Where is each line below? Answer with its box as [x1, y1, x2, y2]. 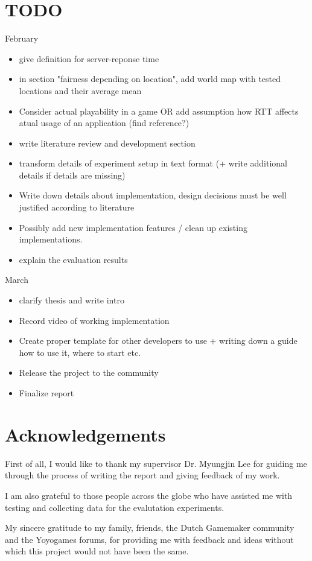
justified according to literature [19, 201, 135, 214]
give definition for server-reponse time [19, 52, 159, 65]
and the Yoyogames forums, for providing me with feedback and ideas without [5, 533, 294, 545]
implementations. [19, 233, 83, 246]
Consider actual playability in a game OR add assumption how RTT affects [19, 104, 299, 117]
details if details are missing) [19, 168, 126, 181]
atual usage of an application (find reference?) [19, 116, 189, 129]
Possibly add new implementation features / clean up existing [19, 221, 247, 233]
